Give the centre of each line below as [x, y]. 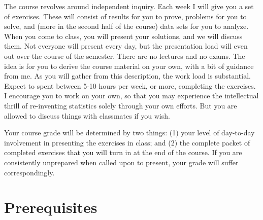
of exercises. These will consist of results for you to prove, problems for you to [125, 16]
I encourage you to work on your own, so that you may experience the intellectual [131, 96]
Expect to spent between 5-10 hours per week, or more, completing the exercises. [130, 85]
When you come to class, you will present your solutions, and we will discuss [123, 36]
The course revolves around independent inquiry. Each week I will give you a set [129, 6]
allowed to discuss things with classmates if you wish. [87, 115]
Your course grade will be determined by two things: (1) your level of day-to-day [129, 133]
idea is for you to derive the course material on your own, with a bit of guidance [129, 66]
